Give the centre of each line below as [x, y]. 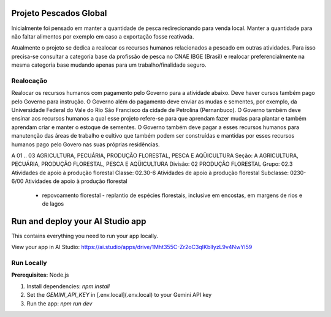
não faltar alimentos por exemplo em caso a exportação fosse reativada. [103, 36]
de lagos [53, 203]
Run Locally [29, 263]
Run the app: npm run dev [59, 304]
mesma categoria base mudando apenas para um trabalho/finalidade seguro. [109, 65]
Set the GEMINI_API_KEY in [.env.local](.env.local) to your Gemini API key [119, 295]
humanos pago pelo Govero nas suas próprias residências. [86, 144]
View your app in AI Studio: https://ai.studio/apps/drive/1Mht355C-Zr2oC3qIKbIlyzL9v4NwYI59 [132, 247]
